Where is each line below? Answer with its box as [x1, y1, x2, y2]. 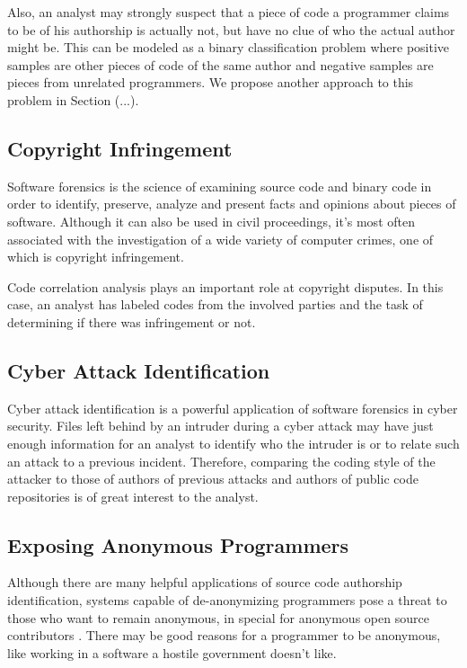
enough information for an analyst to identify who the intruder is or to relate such [7, 433, 460, 452]
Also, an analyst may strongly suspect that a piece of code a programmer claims [7, 3, 450, 21]
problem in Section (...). [7, 90, 139, 109]
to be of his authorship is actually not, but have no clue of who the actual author [7, 20, 455, 39]
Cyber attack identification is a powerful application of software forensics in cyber [7, 398, 458, 417]
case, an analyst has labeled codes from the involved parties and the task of [7, 295, 423, 314]
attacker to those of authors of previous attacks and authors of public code [7, 469, 419, 488]
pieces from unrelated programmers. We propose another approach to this [7, 73, 414, 92]
